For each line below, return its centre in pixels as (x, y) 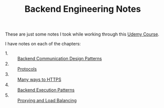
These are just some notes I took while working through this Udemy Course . (82, 34)
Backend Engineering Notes (83, 9)
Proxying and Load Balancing (47, 101)
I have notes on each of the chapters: (43, 44)
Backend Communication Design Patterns (60, 59)
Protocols (27, 69)
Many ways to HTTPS (39, 79)
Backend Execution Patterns (46, 90)
